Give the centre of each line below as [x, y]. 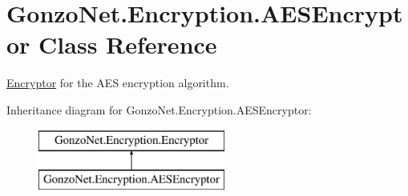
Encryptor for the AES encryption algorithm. [118, 83]
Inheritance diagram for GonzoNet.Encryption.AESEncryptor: [159, 109]
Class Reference [128, 44]
